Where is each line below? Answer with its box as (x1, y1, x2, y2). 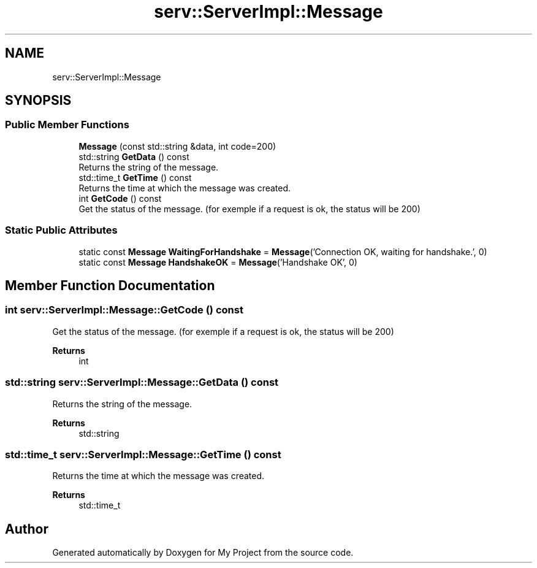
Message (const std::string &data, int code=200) (78, 140, 276, 152)
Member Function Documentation (5, 277, 215, 293)
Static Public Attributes (5, 224, 118, 237)
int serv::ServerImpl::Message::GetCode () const (5, 304, 243, 317)
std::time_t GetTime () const (78, 172, 192, 183)
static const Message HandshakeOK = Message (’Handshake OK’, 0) (78, 256, 357, 267)
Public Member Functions (5, 118, 129, 131)
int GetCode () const (78, 193, 162, 204)
